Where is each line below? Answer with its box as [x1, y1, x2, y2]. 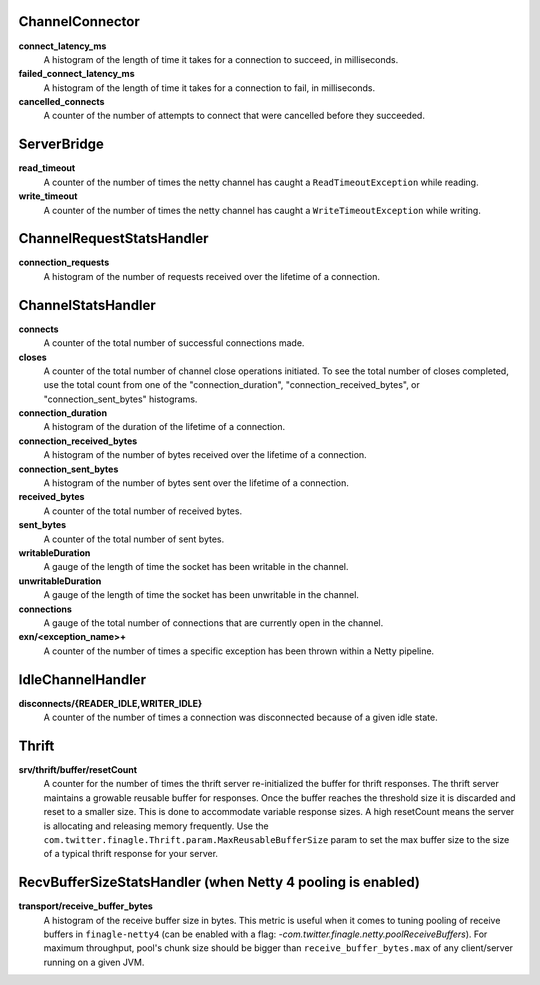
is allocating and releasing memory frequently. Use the [43, 820, 269, 832]
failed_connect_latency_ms [18, 68, 135, 80]
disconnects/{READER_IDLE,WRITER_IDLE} [18, 697, 203, 709]
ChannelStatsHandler [18, 296, 157, 314]
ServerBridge [18, 136, 104, 153]
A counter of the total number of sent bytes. [43, 533, 225, 545]
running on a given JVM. [43, 956, 145, 968]
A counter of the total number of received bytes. [43, 505, 243, 517]
